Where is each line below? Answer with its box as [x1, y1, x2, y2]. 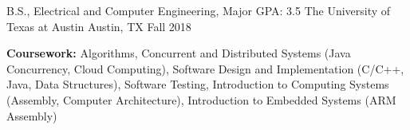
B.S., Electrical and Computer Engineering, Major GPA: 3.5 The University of [6, 2, 391, 18]
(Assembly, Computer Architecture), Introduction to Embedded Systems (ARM [6, 91, 396, 108]
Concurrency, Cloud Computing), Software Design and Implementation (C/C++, [6, 60, 404, 77]
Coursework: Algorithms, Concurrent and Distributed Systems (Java [6, 45, 351, 61]
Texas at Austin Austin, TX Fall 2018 [6, 18, 191, 34]
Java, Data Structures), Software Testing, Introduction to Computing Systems [6, 76, 389, 93]
